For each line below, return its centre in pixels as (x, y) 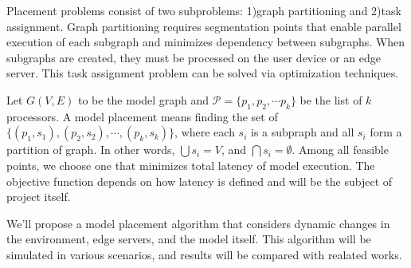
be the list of (331, 99)
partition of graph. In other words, (91, 150)
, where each (205, 132)
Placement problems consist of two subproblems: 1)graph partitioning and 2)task (204, 10)
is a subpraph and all (303, 132)
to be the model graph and (143, 99)
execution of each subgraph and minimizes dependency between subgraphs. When (206, 42)
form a (386, 132)
